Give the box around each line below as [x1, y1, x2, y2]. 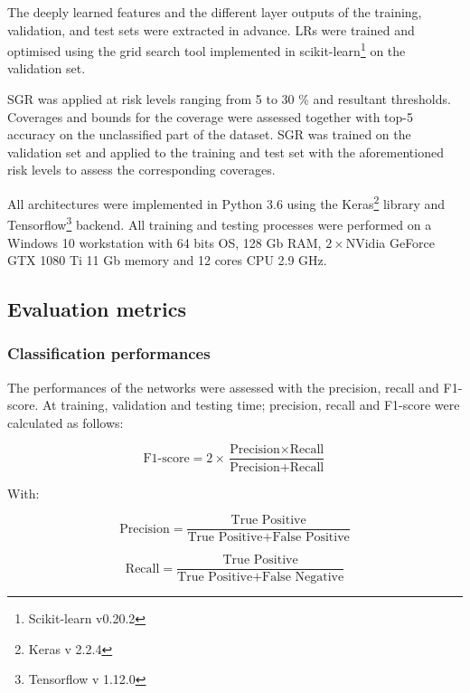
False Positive [272, 531, 350, 545]
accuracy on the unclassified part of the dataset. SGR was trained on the [7, 125, 411, 144]
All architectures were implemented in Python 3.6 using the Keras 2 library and [7, 192, 446, 213]
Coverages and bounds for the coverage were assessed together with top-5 [7, 107, 413, 126]
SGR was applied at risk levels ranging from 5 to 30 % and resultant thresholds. [7, 90, 451, 109]
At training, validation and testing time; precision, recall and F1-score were [42, 395, 460, 414]
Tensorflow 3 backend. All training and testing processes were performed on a [7, 213, 432, 233]
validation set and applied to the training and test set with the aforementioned [7, 142, 444, 161]
